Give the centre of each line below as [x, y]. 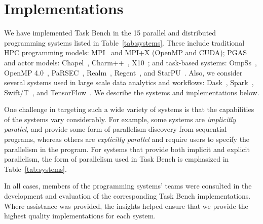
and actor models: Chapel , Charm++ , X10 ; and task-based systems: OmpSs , [130, 62]
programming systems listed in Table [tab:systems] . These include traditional [124, 42]
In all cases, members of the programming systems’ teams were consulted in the [128, 186]
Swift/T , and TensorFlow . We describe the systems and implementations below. [132, 92]
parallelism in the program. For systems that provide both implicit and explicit [127, 149]
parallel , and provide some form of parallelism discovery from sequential [116, 129]
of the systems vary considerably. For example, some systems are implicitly [120, 119]
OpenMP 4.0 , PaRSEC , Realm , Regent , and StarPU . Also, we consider [123, 72]
